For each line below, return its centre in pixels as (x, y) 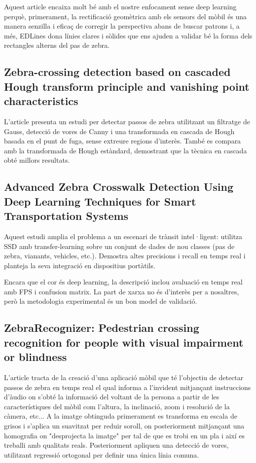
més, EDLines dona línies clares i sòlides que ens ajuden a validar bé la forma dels (128, 35)
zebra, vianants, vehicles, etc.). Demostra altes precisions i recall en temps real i (125, 256)
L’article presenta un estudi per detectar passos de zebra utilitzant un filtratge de (127, 121)
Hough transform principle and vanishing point (127, 86)
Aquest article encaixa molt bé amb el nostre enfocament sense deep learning (120, 6)
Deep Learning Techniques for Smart (100, 201)
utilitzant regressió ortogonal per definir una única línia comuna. (102, 454)
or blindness (36, 357)
